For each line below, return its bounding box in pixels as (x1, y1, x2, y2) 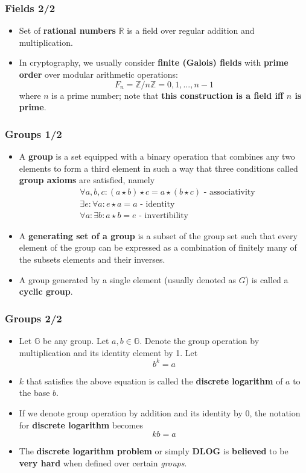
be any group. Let (42, 334, 109, 347)
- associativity (203, 187, 255, 196)
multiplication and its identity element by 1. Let (19, 346, 198, 359)
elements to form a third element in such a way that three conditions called (19, 161, 298, 174)
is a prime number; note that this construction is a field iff (51, 89, 284, 101)
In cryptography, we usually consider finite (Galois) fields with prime (19, 56, 288, 69)
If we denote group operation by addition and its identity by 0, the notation (19, 406, 301, 419)
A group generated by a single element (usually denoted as (19, 273, 237, 286)
